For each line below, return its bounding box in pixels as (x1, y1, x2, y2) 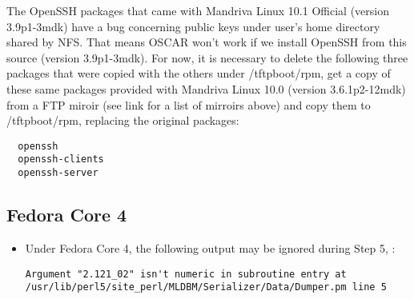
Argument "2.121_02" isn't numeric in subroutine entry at (25, 268, 347, 280)
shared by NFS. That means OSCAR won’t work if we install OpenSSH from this (6, 34, 407, 50)
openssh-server (18, 167, 98, 179)
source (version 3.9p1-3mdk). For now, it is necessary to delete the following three (6, 49, 408, 66)
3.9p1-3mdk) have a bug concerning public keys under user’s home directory (6, 18, 380, 34)
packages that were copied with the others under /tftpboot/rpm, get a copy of (6, 65, 391, 82)
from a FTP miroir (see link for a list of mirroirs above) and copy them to (6, 96, 371, 113)
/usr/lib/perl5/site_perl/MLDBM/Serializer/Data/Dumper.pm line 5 (25, 281, 387, 293)
